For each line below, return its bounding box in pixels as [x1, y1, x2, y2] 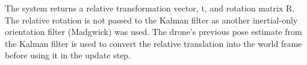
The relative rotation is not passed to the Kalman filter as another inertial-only [5, 13, 298, 26]
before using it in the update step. [5, 49, 131, 61]
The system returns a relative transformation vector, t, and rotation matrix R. [5, 2, 295, 14]
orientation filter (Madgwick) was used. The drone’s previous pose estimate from [5, 25, 302, 38]
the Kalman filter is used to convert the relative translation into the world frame [5, 37, 302, 49]
